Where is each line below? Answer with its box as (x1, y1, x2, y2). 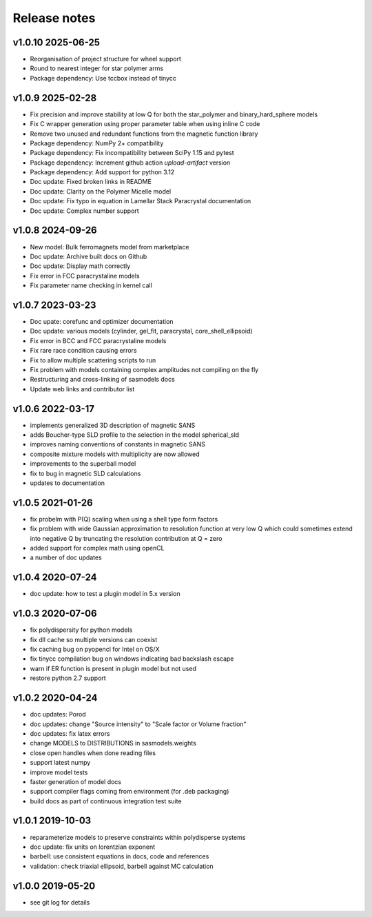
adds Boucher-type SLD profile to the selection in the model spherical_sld (30, 431, 240, 439)
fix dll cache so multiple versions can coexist (30, 635, 158, 643)
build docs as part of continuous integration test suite (30, 796, 182, 805)
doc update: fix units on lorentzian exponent (30, 843, 156, 851)
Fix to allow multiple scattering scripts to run (30, 356, 156, 364)
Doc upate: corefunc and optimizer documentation (30, 318, 174, 326)
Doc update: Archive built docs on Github (30, 252, 147, 260)
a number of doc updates (30, 553, 103, 561)
